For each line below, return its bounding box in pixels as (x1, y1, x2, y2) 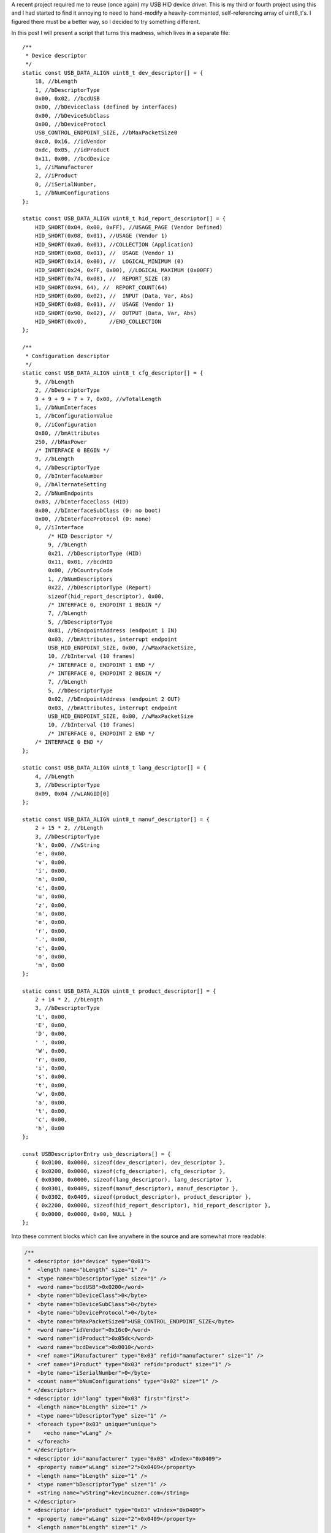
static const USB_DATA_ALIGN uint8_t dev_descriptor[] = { (22, 69, 204, 76)
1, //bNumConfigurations (34, 189, 110, 196)
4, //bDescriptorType (34, 464, 101, 471)
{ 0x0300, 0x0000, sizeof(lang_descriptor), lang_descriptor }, (34, 1176, 232, 1183)
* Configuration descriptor (25, 353, 110, 359)
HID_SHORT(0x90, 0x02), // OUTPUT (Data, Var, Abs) (34, 310, 197, 316)
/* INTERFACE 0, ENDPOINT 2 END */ (48, 730, 155, 737)
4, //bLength (34, 773, 74, 780)
